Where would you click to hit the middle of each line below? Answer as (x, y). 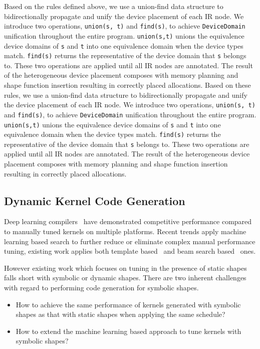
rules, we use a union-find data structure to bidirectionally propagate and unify (126, 95)
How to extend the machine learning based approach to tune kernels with (128, 331)
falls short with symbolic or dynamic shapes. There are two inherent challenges (125, 278)
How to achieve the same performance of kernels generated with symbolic (128, 304)
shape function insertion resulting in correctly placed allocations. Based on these (127, 85)
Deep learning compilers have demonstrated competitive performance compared (128, 221)
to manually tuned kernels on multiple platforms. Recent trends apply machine (125, 231)
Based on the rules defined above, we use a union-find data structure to (114, 6)
